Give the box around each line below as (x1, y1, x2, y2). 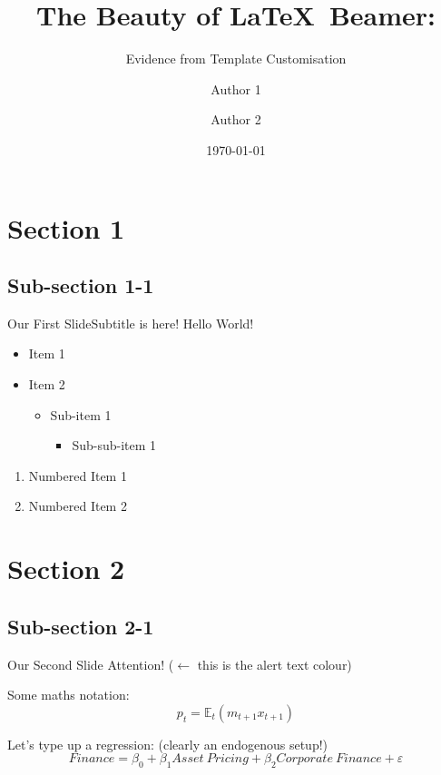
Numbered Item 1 (28, 466, 127, 485)
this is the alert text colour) (197, 654, 352, 673)
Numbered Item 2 (28, 496, 127, 515)
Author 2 (211, 110, 261, 129)
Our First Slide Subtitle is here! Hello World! (7, 313, 254, 332)
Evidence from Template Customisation (125, 49, 347, 68)
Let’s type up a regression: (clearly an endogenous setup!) (7, 734, 328, 753)
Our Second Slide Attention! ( (7, 654, 174, 673)
